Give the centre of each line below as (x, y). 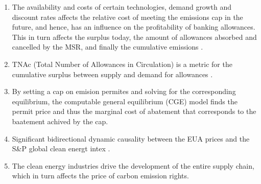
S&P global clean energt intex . (61, 148)
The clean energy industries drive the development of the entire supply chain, (133, 165)
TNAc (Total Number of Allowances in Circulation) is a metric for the (122, 64)
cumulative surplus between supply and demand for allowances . (112, 74)
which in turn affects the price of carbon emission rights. (100, 176)
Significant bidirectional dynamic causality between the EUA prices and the (131, 138)
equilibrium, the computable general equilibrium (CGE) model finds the (125, 101)
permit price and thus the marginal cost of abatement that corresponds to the (134, 111)
